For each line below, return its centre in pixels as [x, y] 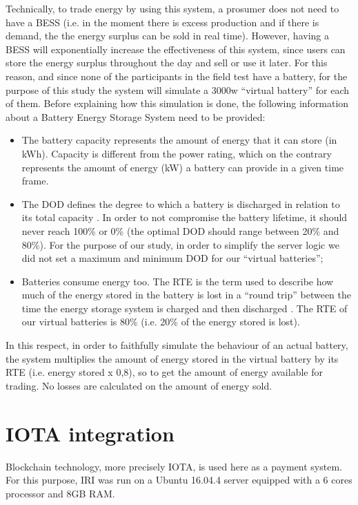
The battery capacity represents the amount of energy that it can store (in [179, 140]
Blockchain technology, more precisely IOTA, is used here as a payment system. [174, 466]
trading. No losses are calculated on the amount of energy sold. [139, 385]
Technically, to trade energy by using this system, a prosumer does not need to [172, 8]
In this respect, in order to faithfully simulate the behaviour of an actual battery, [177, 345]
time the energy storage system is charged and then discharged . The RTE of [185, 308]
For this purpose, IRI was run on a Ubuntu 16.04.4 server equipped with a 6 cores [179, 480]
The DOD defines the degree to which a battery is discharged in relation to [181, 203]
